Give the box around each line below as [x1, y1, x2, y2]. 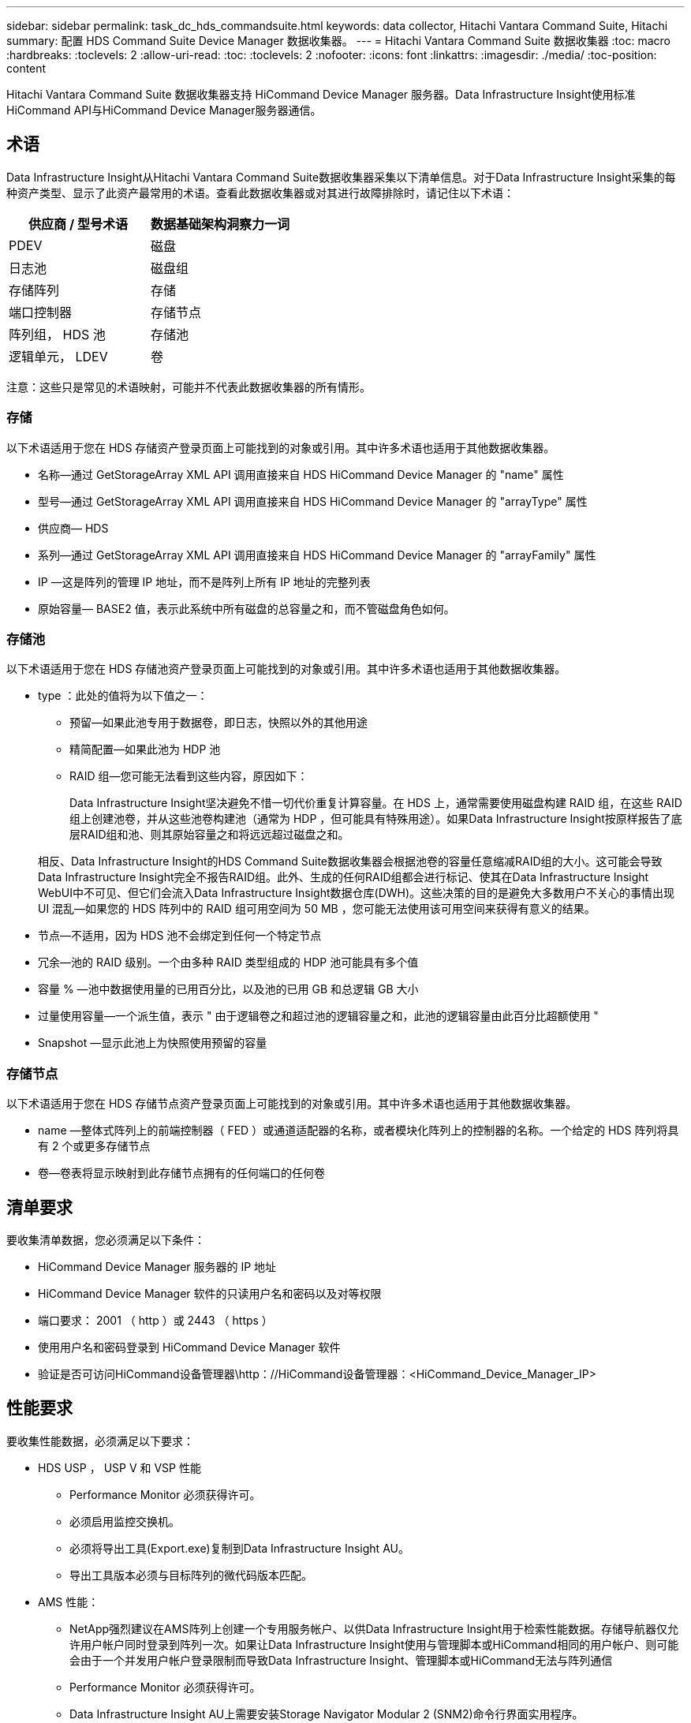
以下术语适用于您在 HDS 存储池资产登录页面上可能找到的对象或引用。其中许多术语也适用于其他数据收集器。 [6, 662, 566, 676]
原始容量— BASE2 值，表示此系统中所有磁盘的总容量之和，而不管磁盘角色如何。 [38, 601, 455, 615]
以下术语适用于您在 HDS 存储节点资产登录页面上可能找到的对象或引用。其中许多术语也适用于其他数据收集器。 [6, 1097, 577, 1111]
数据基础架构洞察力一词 [151, 215, 290, 232]
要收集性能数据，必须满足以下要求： [6, 1433, 194, 1448]
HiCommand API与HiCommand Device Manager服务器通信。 [6, 103, 322, 117]
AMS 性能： [38, 1594, 99, 1609]
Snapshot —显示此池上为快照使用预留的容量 [38, 1036, 267, 1050]
